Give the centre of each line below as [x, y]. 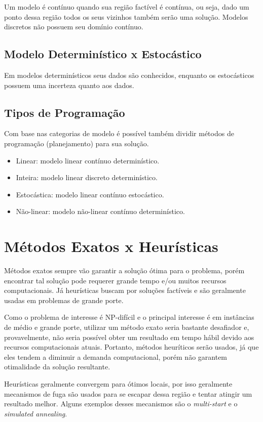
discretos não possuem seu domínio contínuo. [74, 27]
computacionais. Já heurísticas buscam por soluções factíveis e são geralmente [125, 290]
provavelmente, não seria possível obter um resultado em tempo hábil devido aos [129, 337]
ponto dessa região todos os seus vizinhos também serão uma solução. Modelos [126, 16]
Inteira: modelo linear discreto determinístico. [87, 177]
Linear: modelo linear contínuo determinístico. [88, 160]
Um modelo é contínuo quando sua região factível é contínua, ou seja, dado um [127, 7]
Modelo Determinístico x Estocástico [103, 54]
